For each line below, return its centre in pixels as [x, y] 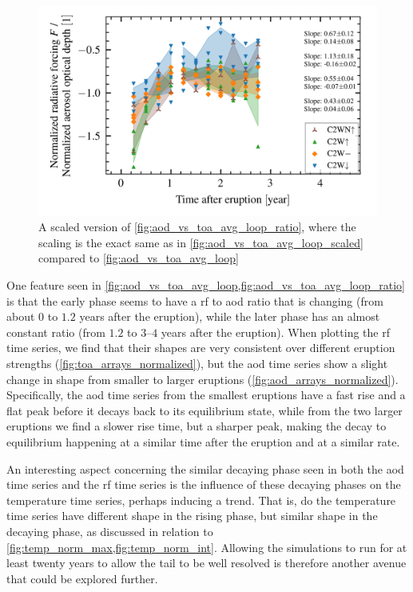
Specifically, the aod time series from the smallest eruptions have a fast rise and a [206, 395]
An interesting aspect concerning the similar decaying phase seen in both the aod [205, 468]
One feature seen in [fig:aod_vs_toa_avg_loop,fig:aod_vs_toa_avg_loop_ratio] [206, 285]
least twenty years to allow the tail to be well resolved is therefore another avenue [206, 563]
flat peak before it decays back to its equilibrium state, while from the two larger [205, 410]
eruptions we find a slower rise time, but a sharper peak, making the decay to [197, 426]
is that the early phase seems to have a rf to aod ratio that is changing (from [195, 300]
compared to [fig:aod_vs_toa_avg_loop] [139, 258]
